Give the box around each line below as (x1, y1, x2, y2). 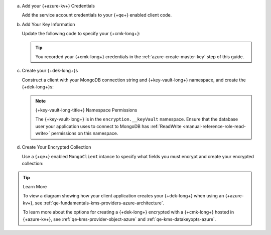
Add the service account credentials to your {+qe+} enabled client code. (22, 12, 172, 18)
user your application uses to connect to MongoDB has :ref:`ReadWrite (35, 123, 182, 129)
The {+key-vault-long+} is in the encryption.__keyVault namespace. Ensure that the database (35, 116, 238, 123)
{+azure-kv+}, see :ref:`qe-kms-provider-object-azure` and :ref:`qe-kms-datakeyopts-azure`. (23, 216, 216, 222)
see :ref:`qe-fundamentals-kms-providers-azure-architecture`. (35, 200, 165, 206)
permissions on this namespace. (51, 131, 118, 137)
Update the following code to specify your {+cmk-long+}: (22, 31, 141, 37)
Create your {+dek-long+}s (22, 68, 78, 74)
